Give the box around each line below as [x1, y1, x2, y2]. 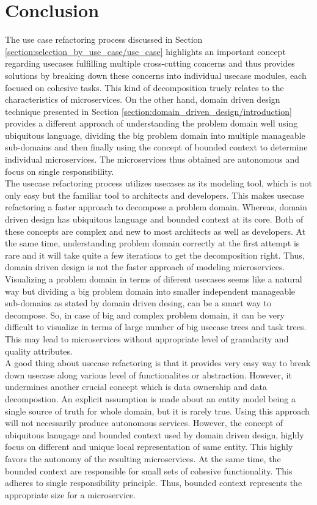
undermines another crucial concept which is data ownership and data [5, 380, 267, 393]
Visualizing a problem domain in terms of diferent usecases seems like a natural [5, 273, 302, 285]
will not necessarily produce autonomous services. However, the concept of [5, 416, 283, 429]
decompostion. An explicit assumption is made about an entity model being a [5, 392, 296, 405]
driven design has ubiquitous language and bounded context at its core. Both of [5, 213, 304, 226]
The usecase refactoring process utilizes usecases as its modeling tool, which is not [5, 177, 312, 190]
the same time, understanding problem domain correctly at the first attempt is [5, 237, 300, 249]
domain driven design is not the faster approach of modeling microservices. [5, 260, 285, 273]
